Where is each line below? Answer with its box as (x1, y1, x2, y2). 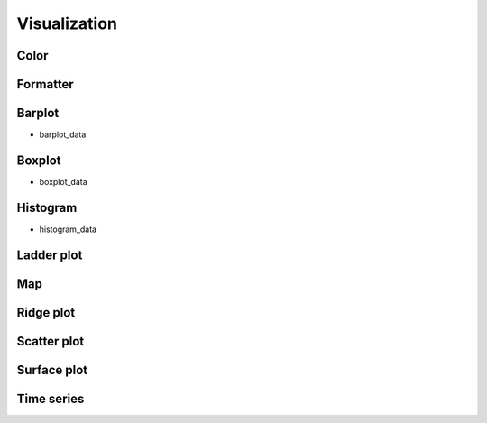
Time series (16, 391, 85, 406)
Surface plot (16, 362, 88, 378)
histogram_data (39, 224, 97, 234)
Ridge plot (16, 305, 76, 320)
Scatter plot (16, 334, 85, 349)
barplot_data (39, 129, 87, 140)
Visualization (16, 14, 117, 33)
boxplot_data (39, 177, 87, 187)
